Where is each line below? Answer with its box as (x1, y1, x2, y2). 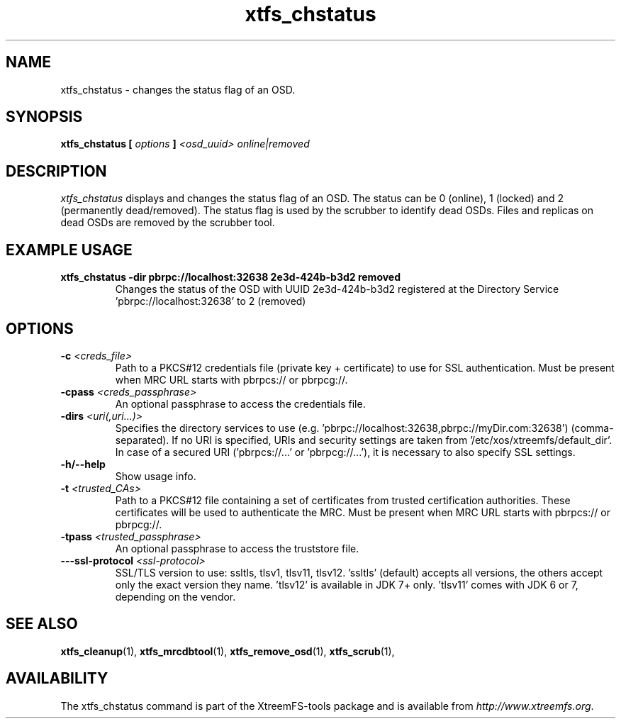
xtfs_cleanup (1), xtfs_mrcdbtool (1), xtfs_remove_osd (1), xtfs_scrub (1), (60, 645, 395, 657)
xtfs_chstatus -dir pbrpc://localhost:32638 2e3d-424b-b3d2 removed (60, 271, 401, 284)
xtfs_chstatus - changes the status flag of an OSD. (60, 83, 296, 96)
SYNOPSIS (6, 108, 83, 126)
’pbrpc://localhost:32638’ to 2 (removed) (115, 295, 306, 308)
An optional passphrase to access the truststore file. (115, 542, 359, 555)
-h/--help (60, 457, 106, 470)
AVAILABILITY (6, 669, 108, 688)
